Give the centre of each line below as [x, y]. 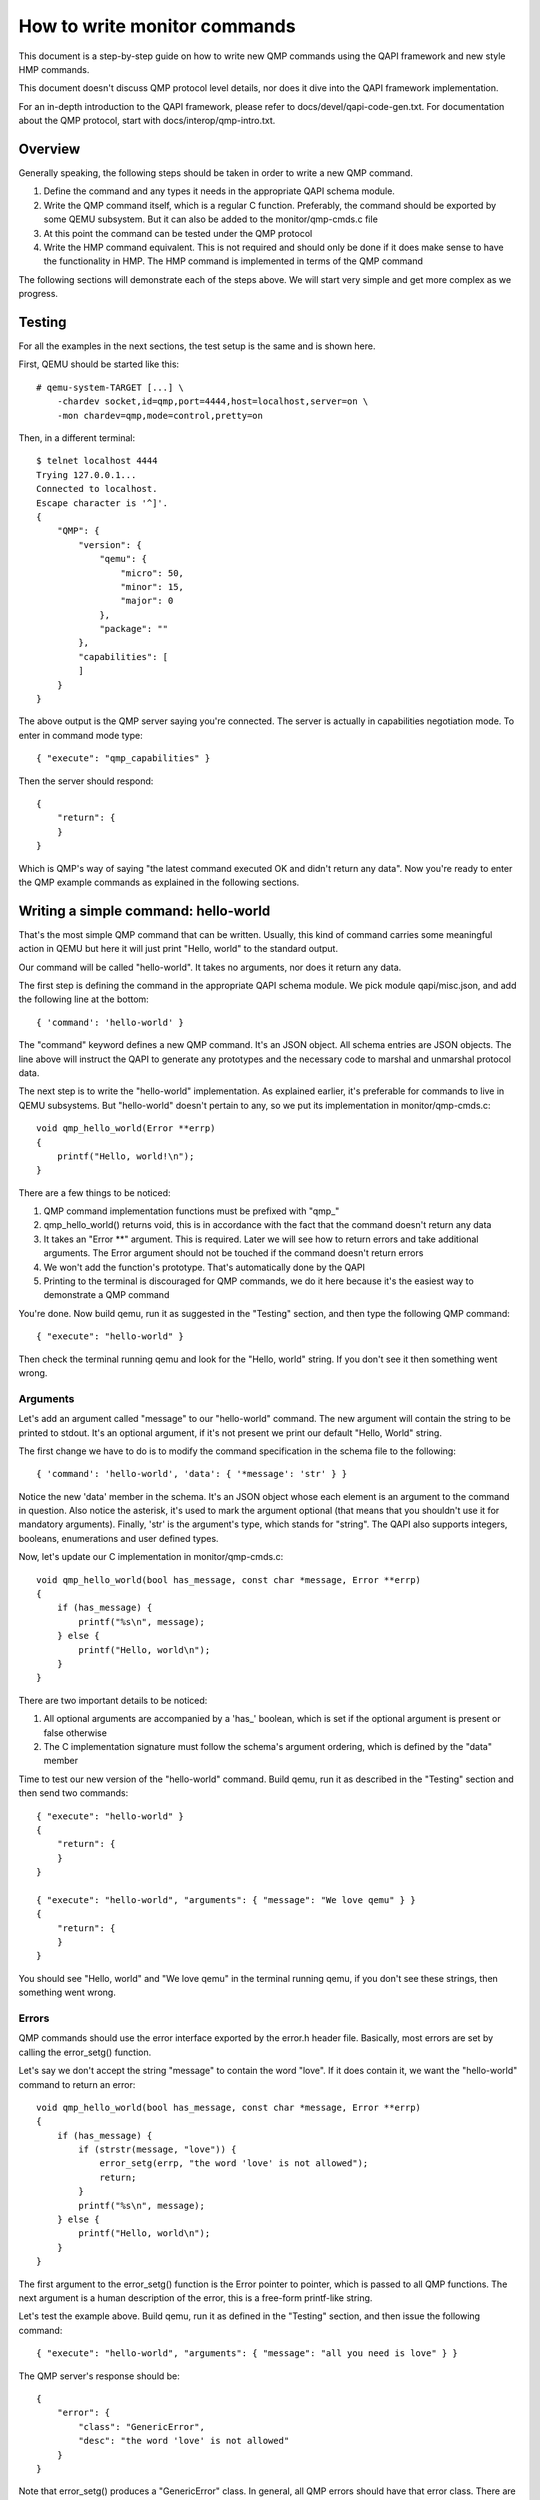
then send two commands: [73, 1793]
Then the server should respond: [86, 781]
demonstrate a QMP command [106, 1295]
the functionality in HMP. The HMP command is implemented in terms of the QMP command [233, 261]
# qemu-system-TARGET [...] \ [110, 387]
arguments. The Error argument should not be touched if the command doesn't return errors [233, 1253]
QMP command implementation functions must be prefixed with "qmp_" [191, 1211]
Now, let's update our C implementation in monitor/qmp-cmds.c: [151, 1557]
